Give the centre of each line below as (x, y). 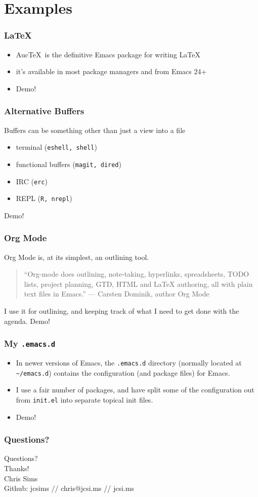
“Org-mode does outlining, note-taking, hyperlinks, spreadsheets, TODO (137, 274)
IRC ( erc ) (32, 181)
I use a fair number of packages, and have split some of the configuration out (135, 390)
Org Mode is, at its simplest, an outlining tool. (77, 257)
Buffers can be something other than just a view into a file (95, 130)
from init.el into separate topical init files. (84, 399)
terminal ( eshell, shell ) (56, 147)
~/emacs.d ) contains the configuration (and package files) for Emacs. (123, 372)
